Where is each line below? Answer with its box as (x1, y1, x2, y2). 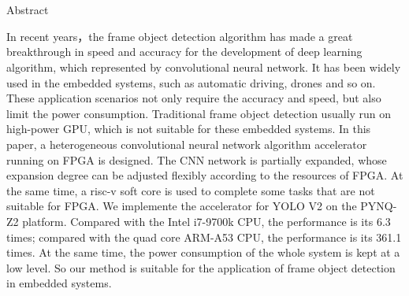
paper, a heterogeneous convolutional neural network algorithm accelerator (6, 135, 367, 152)
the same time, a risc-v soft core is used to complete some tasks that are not (6, 182, 375, 198)
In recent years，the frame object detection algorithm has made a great (6, 28, 353, 44)
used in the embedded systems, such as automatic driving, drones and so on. (6, 74, 376, 91)
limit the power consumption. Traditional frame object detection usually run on (6, 105, 392, 121)
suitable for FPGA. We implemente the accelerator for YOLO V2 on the (6, 198, 357, 214)
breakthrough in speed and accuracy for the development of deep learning (6, 43, 363, 60)
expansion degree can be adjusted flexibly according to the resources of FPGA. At (6, 167, 403, 183)
